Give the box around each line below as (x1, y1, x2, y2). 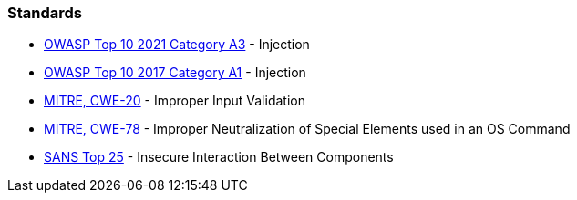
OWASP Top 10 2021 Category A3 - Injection (44, 36, 310, 53)
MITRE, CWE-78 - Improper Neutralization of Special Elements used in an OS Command (44, 121, 571, 137)
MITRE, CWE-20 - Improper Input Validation (44, 93, 305, 109)
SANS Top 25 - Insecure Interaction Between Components (44, 149, 394, 165)
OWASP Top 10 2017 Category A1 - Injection (44, 65, 306, 81)
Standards (7, 4, 83, 22)
